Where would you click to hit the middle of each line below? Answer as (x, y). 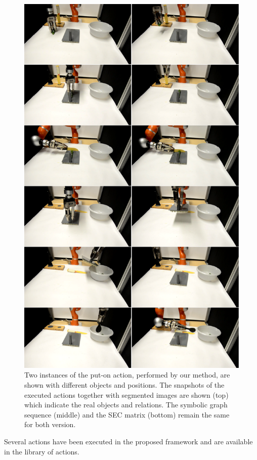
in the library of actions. (42, 451)
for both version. (50, 424)
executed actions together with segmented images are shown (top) (126, 394)
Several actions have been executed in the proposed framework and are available (128, 441)
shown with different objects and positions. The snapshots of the (124, 385)
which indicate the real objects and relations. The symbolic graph (126, 405)
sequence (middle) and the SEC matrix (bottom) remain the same (127, 414)
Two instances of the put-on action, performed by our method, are (127, 375)
